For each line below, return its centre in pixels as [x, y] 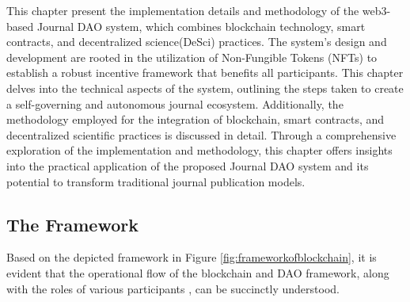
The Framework [72, 224]
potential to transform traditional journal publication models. [156, 181]
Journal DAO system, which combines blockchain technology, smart [201, 26]
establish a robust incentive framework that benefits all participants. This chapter [205, 73]
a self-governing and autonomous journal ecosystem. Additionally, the [175, 103]
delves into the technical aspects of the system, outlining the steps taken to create [205, 88]
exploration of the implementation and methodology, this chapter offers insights [199, 150]
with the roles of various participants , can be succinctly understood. [173, 288]
